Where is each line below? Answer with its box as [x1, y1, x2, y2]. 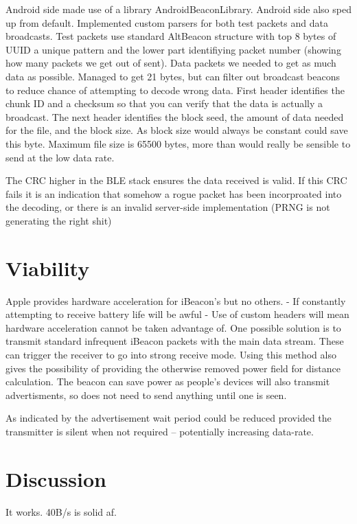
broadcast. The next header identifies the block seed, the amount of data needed [5, 109, 344, 124]
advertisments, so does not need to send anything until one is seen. [5, 387, 287, 402]
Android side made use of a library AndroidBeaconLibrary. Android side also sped [5, 2, 352, 16]
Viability [5, 253, 90, 282]
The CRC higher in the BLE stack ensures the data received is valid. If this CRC [5, 173, 347, 187]
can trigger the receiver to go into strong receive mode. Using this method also [5, 348, 336, 361]
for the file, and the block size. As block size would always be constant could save [5, 123, 348, 137]
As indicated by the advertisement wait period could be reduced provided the [5, 411, 332, 425]
